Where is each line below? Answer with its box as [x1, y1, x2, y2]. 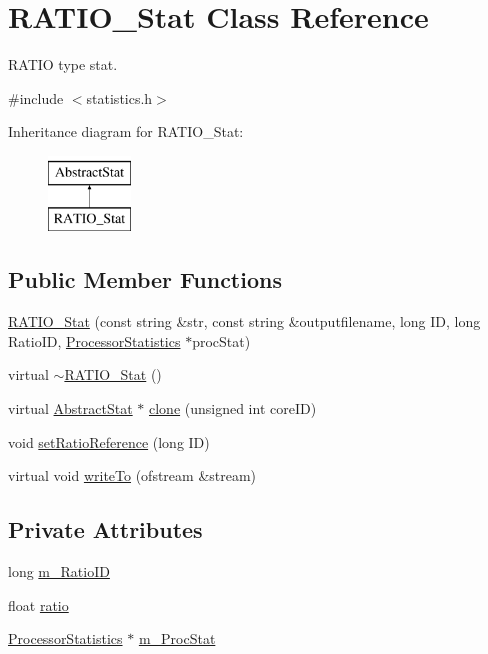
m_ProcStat [138, 628, 216, 649]
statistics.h [86, 87, 153, 108]
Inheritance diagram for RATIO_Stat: [8, 121, 244, 142]
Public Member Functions [8, 264, 282, 295]
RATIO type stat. [8, 54, 118, 75]
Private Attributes [8, 514, 203, 545]
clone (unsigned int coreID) [148, 398, 317, 419]
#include [8, 87, 64, 108]
